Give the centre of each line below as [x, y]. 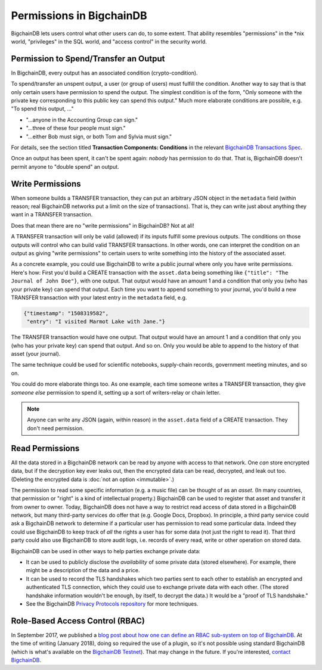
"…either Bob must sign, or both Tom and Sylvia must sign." [99, 137]
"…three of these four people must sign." [76, 128]
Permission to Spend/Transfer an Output [88, 59]
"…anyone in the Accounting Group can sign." [82, 120]
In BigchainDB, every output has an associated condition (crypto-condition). [104, 73]
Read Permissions [45, 448]
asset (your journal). [36, 354]
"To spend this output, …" [42, 109]
